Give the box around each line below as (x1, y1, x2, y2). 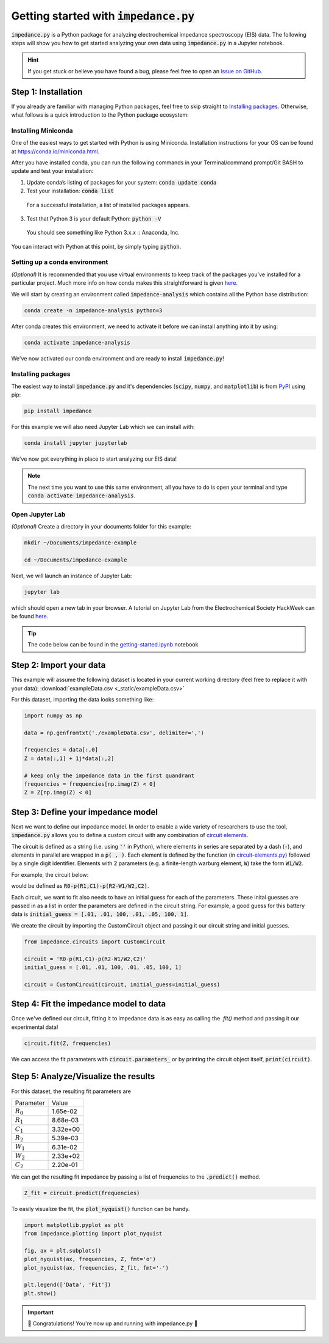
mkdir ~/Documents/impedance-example (24, 540, 137, 546)
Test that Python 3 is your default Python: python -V (26, 214, 161, 222)
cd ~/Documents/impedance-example (24, 557, 127, 563)
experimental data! (11, 1023, 58, 1031)
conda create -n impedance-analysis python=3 (24, 307, 163, 314)
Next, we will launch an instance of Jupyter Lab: (11, 572, 132, 580)
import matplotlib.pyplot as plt (24, 1221, 124, 1228)
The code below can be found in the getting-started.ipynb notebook (27, 641, 199, 648)
